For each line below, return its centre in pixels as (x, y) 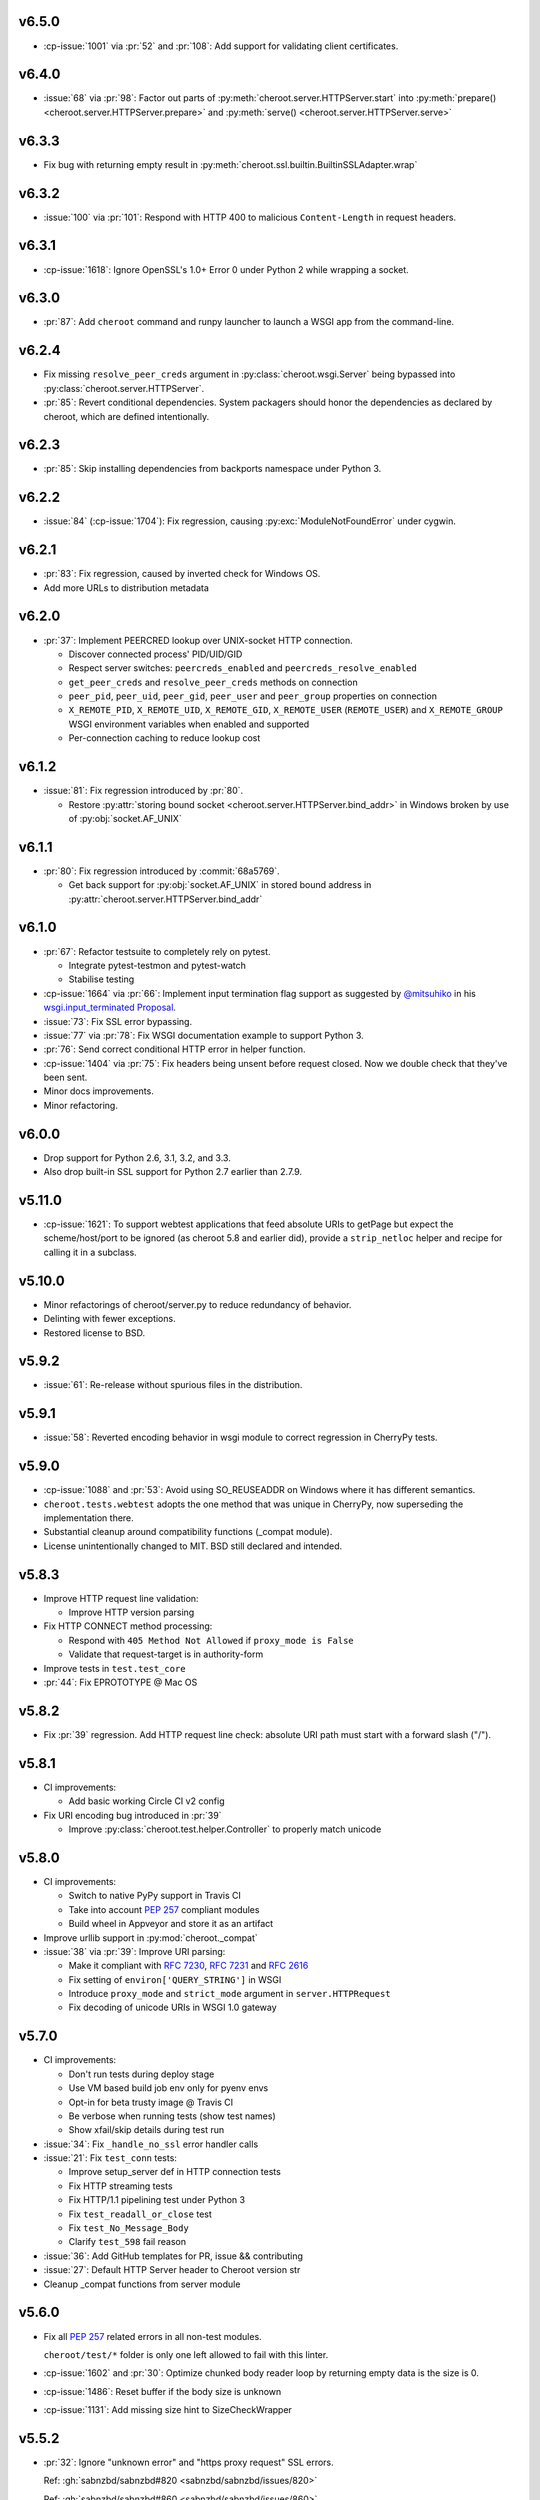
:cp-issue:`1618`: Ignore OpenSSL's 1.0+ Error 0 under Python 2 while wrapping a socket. (226, 269)
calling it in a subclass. (90, 1252)
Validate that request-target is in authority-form (166, 1654)
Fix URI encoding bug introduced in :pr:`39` (132, 1815)
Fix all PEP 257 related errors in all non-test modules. (152, 2336)
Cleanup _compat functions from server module (142, 2284)
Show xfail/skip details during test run (146, 2130)
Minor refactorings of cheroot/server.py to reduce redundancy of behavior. (197, 1304)
